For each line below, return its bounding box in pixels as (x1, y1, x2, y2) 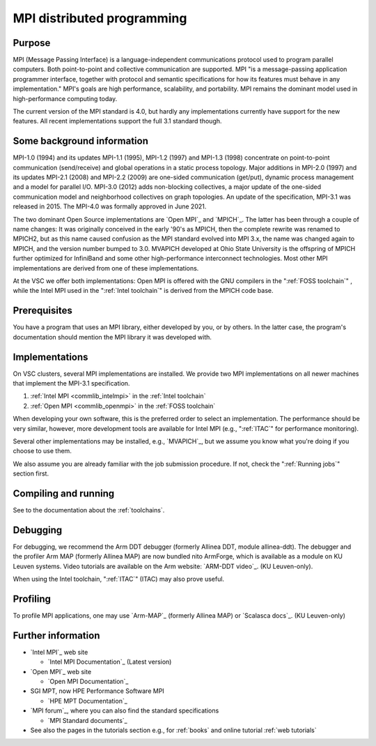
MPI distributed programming (13, 10, 187, 26)
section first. (13, 469, 49, 478)
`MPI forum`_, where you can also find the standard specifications (30, 706, 219, 715)
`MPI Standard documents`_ (47, 716, 128, 724)
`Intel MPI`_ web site (30, 648, 88, 656)
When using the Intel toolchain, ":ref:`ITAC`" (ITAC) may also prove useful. (13, 575, 225, 584)
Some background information (13, 135, 149, 147)
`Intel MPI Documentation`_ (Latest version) (47, 657, 172, 666)
